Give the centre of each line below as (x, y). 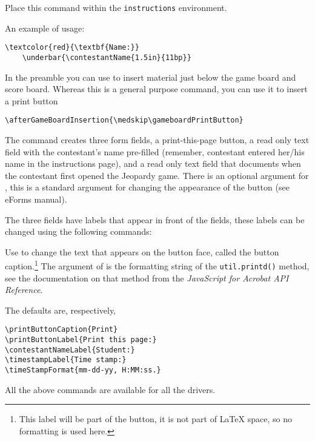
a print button (31, 100)
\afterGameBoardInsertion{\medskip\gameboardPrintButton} (124, 120)
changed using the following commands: (78, 231)
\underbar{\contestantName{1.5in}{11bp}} (107, 57)
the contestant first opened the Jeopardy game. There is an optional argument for (157, 175)
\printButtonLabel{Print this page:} (81, 340)
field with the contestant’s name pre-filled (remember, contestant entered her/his (155, 151)
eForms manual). (36, 199)
